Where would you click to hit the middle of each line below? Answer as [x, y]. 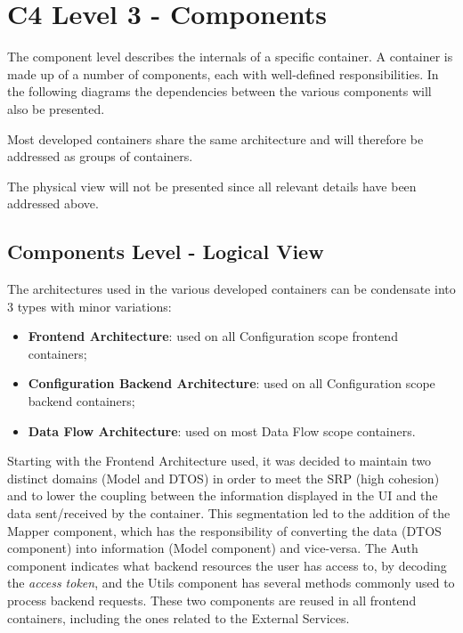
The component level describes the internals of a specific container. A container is [230, 57]
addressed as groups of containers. [100, 156]
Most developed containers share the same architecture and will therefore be [215, 138]
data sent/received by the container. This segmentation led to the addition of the [229, 513]
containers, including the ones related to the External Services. [179, 617]
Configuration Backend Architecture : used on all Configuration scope [231, 383]
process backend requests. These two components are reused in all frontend [212, 600]
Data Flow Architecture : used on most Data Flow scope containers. [222, 430]
